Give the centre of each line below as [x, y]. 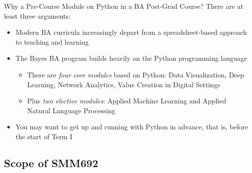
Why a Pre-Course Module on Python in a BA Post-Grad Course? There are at [124, 6]
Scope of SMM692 [51, 162]
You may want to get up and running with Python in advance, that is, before [132, 127]
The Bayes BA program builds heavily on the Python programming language [131, 58]
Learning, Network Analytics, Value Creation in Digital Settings [124, 84]
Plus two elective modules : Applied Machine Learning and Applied [127, 101]
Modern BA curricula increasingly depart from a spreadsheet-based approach [131, 32]
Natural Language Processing [71, 110]
